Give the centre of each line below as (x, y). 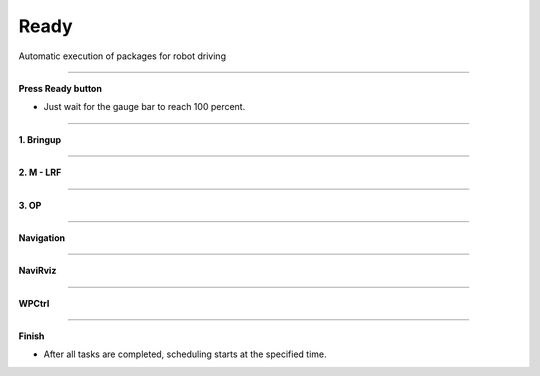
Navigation (41, 237)
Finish (31, 336)
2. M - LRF (40, 172)
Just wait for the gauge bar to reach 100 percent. (144, 107)
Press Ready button (60, 88)
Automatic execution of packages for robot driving (122, 56)
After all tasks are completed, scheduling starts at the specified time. (185, 354)
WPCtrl (34, 303)
